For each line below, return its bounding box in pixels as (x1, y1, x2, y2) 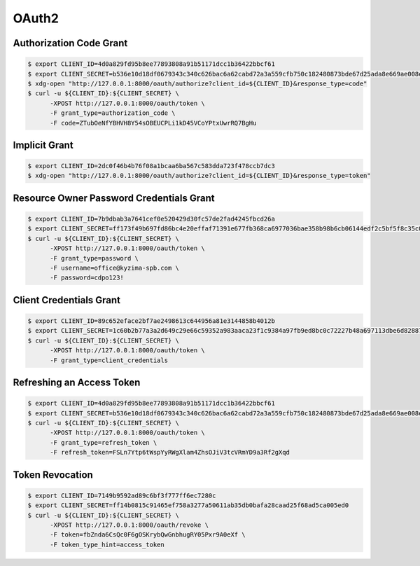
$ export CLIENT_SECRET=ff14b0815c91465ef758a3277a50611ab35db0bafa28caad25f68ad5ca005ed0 (27, 502, 349, 509)
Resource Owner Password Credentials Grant (13, 192, 215, 204)
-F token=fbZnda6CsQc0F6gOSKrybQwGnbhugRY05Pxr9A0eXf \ (50, 531, 246, 539)
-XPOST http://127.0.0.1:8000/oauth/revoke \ (50, 520, 209, 529)
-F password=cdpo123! (50, 274, 124, 282)
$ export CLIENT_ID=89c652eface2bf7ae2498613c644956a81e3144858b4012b (27, 317, 276, 325)
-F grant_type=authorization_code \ (50, 109, 176, 117)
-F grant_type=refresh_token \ (50, 439, 157, 446)
